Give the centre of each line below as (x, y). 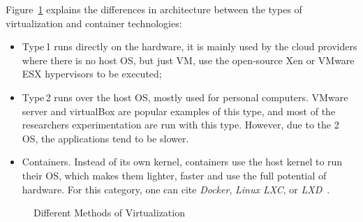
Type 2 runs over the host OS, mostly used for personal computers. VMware (185, 97)
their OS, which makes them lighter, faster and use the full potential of (174, 175)
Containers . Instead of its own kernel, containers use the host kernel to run (182, 162)
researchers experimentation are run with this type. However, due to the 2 (180, 125)
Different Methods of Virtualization (109, 213)
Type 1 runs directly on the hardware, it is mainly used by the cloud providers (190, 46)
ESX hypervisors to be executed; (92, 74)
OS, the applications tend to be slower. (105, 138)
